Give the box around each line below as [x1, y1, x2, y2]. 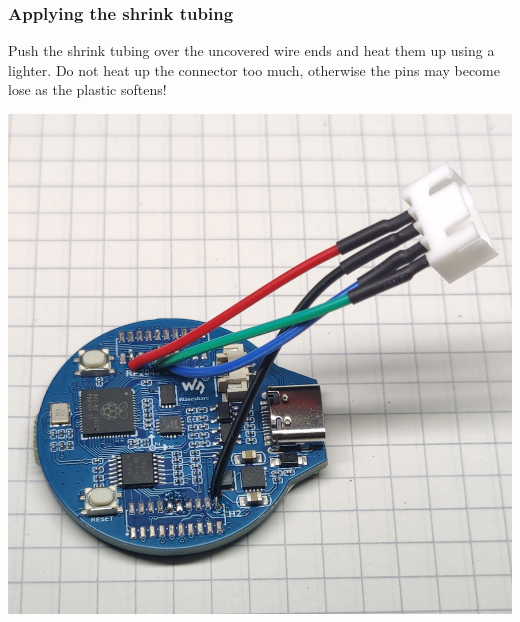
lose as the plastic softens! [8, 79, 167, 100]
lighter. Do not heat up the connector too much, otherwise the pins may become [8, 59, 500, 80]
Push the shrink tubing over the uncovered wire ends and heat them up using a [8, 40, 495, 61]
